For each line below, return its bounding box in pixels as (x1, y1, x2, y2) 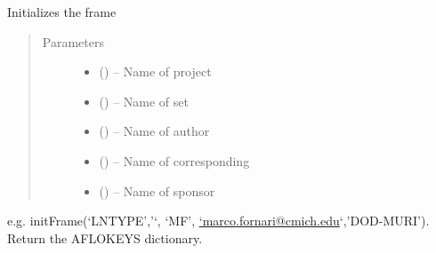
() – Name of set (99, 91, 189, 110)
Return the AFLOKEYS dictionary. (7, 228, 203, 247)
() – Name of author (99, 122, 210, 140)
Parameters (42, 32, 104, 51)
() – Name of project (99, 62, 212, 81)
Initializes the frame (7, 3, 117, 20)
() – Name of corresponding (99, 151, 250, 170)
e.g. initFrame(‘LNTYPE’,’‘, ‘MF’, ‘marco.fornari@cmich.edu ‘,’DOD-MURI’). (7, 211, 430, 230)
